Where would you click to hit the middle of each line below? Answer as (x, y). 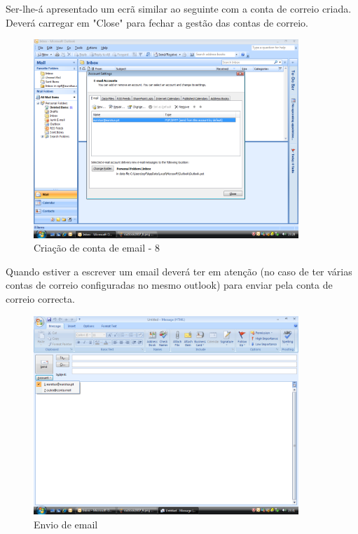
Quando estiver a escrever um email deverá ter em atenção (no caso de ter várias (179, 271)
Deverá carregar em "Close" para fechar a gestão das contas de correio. (157, 22)
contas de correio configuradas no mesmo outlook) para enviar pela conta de (169, 285)
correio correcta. (40, 299)
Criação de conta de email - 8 (97, 248)
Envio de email (66, 524)
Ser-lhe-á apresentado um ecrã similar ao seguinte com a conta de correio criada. (179, 8)
